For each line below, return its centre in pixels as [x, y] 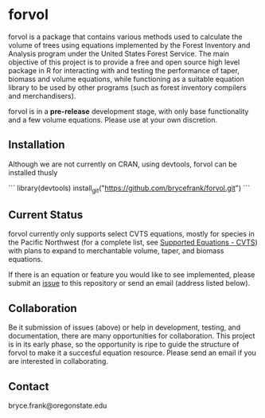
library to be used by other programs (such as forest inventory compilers [127, 87]
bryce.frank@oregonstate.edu [58, 405]
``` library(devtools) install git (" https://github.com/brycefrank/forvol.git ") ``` [129, 189]
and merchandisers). [42, 96]
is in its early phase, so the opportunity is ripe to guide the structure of [124, 345]
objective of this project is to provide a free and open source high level [124, 62]
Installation [37, 145]
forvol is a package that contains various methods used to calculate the [125, 37]
